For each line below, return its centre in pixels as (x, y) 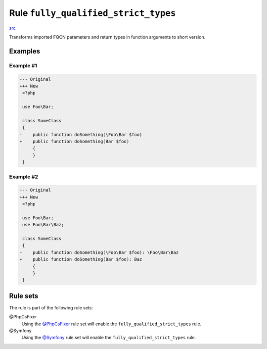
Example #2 (24, 177)
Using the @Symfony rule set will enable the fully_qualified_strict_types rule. (109, 338)
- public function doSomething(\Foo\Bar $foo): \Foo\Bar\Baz (99, 252)
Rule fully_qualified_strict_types (92, 13)
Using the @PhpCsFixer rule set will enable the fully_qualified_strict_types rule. (111, 324)
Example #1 (23, 65)
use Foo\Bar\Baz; (43, 225)
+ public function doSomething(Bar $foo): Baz (81, 259)
